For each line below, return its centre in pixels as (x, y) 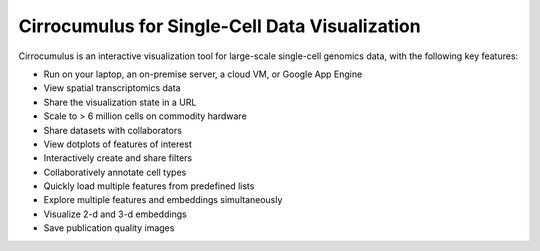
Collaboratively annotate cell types (115, 172)
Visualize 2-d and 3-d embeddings (115, 214)
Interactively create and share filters (118, 158)
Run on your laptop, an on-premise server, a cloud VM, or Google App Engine (203, 74)
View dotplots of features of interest (117, 144)
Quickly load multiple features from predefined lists (149, 186)
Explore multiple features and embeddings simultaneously (163, 200)
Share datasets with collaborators (112, 130)
